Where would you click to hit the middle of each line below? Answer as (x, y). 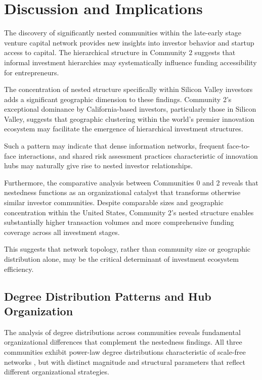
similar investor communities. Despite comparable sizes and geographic (114, 202)
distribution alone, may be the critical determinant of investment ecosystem (121, 259)
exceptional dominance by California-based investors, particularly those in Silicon (130, 109)
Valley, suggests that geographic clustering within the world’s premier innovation (129, 118)
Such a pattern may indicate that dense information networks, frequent (114, 146)
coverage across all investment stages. (62, 232)
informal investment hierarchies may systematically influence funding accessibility (130, 62)
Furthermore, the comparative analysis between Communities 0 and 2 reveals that (131, 182)
